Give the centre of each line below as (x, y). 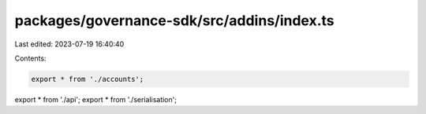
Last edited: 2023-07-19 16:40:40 (69, 44)
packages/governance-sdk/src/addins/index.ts (174, 20)
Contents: (30, 58)
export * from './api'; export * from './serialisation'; (96, 99)
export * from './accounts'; (88, 79)
